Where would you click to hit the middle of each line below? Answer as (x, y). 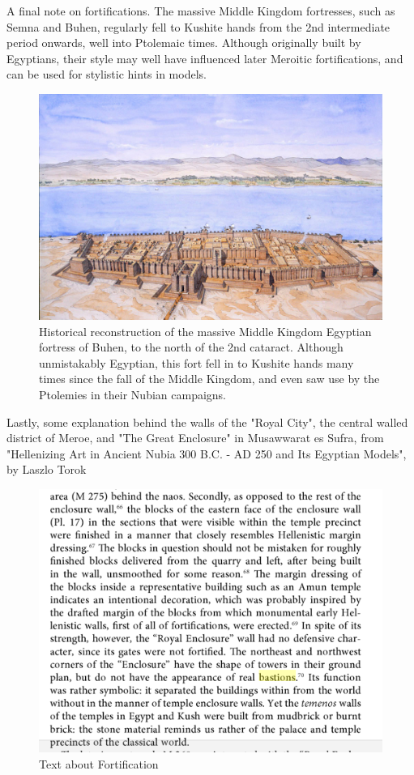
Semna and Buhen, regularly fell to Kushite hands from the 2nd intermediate (198, 26)
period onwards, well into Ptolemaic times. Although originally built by (184, 43)
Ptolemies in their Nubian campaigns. (133, 394)
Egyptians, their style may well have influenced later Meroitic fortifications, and (205, 58)
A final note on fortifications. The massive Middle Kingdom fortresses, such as (201, 11)
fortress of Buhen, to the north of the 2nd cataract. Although (191, 347)
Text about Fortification (99, 763)
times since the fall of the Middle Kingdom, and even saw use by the (209, 379)
